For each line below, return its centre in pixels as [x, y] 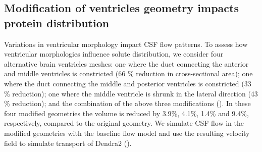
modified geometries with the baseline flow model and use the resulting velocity [127, 133]
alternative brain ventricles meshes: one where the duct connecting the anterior [126, 63]
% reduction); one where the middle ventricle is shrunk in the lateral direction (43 [131, 93]
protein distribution [57, 22]
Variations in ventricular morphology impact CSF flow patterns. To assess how [126, 44]
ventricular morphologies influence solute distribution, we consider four [114, 54]
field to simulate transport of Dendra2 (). [68, 143]
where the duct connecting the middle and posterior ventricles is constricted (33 [128, 83]
